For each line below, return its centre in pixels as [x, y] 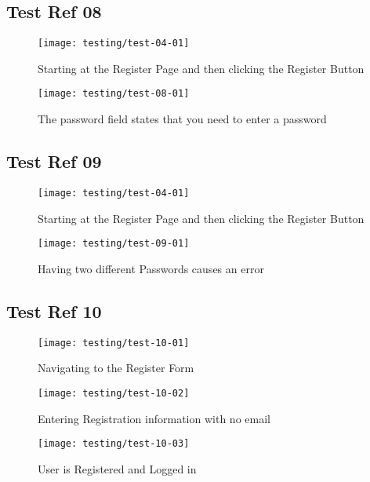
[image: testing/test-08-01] [114, 94]
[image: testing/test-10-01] [114, 343]
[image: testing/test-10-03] [114, 444]
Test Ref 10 [54, 310]
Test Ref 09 [54, 161]
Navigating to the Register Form [116, 368]
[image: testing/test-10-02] [114, 393]
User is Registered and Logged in [117, 468]
